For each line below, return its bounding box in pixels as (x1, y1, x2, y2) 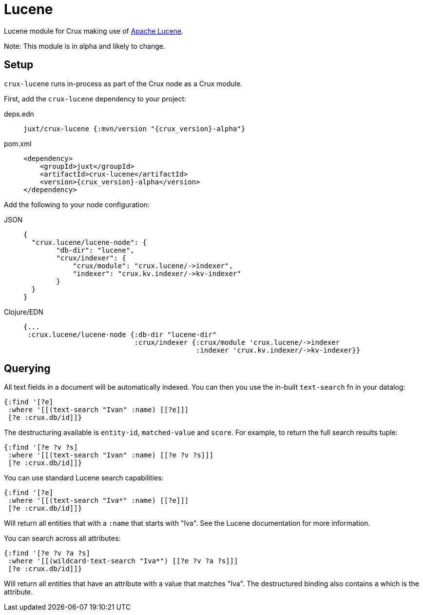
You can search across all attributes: (4, 534, 121, 543)
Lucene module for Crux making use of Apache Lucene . (4, 26, 184, 35)
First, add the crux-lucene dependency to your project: (4, 94, 187, 103)
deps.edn (4, 109, 34, 118)
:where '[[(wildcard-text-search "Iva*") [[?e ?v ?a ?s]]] (8, 557, 238, 565)
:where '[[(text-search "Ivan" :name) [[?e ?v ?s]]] (8, 451, 213, 459)
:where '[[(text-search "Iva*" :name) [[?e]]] (8, 496, 189, 505)
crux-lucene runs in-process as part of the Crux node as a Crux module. (4, 79, 243, 88)
